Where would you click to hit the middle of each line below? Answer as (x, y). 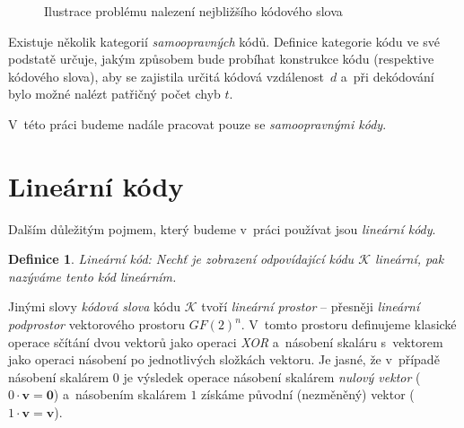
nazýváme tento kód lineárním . (92, 276)
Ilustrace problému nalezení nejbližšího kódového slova (193, 11)
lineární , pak (410, 259)
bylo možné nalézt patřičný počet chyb (114, 94)
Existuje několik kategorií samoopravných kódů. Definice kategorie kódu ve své (224, 41)
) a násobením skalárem (120, 394)
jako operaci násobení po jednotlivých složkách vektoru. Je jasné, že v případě (224, 359)
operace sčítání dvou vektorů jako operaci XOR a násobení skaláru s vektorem (226, 341)
